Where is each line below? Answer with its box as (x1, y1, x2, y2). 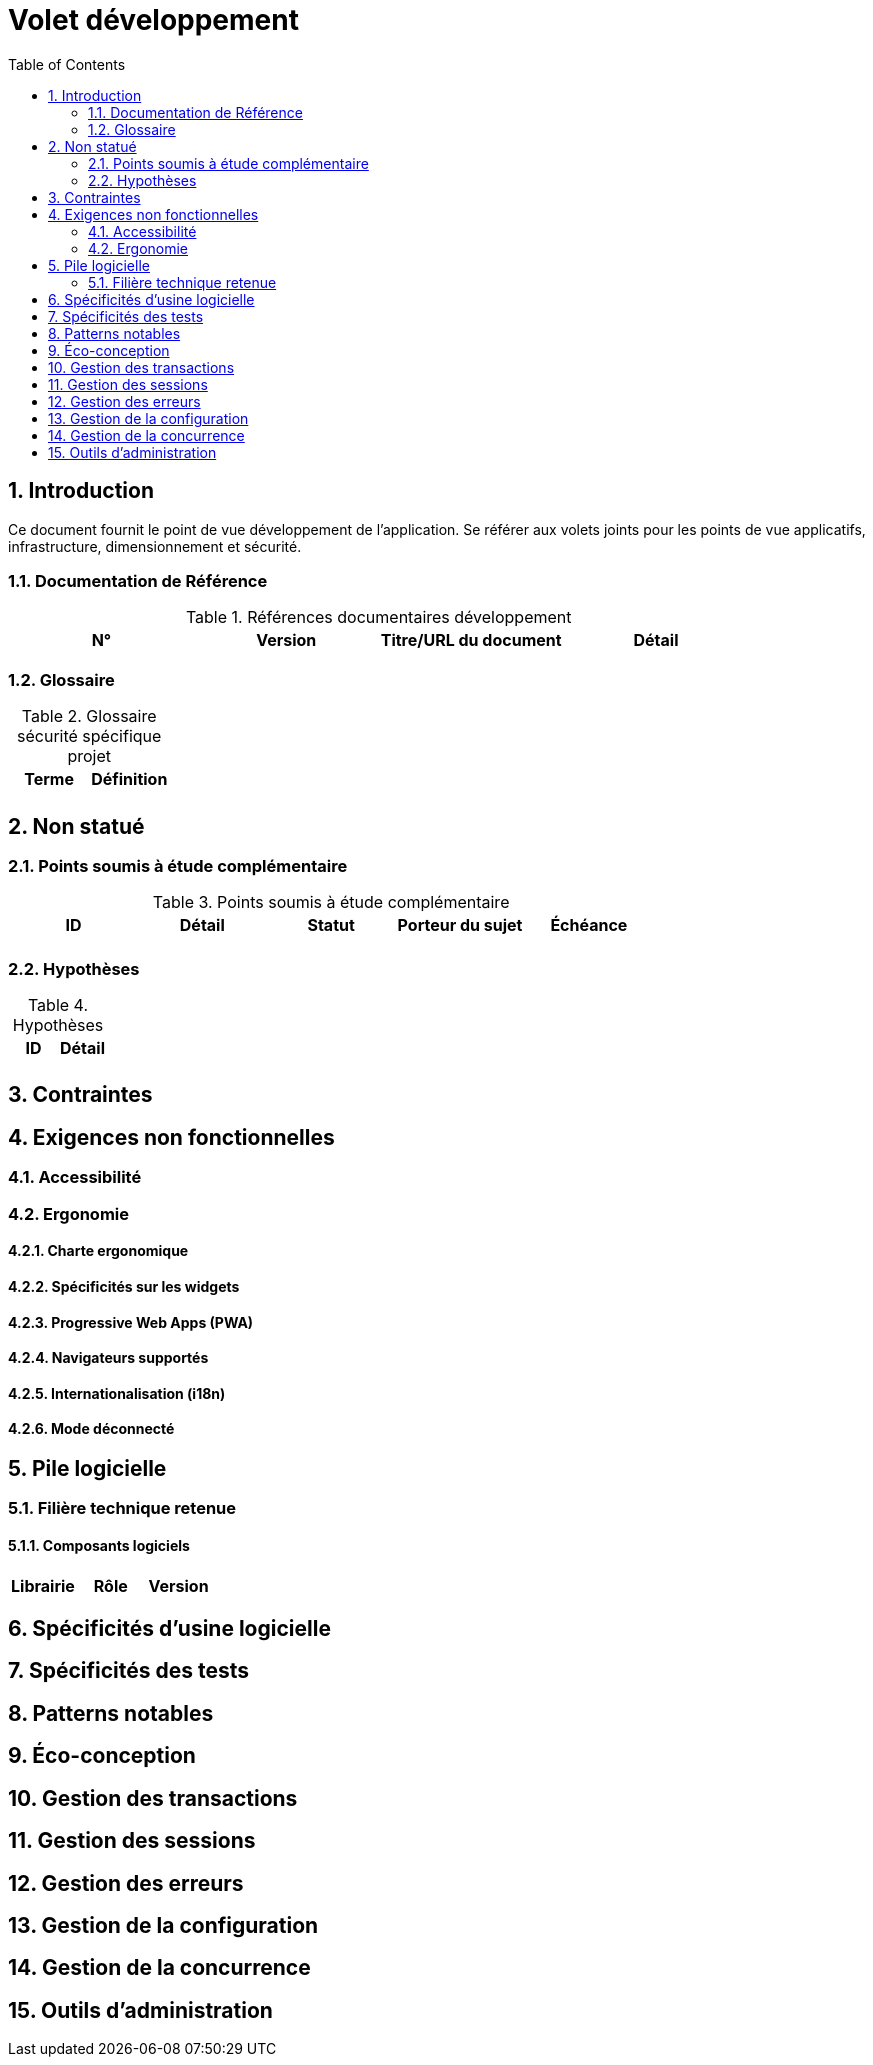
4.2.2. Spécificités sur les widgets (8, 1277, 240, 1295)
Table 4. (27, 995, 88, 1016)
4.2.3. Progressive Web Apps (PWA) (8, 1313, 254, 1331)
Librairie (11, 1575, 75, 1596)
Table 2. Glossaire (21, 706, 157, 727)
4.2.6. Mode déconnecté (8, 1420, 175, 1438)
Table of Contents (8, 55, 126, 73)
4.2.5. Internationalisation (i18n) (8, 1384, 226, 1402)
